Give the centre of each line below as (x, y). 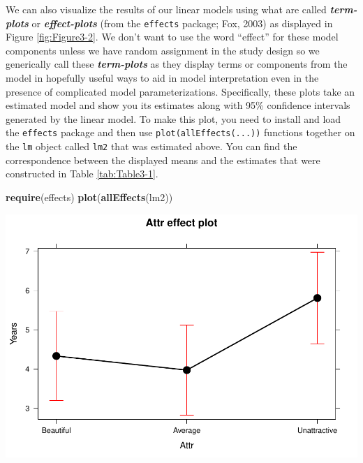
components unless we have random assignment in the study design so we (163, 50)
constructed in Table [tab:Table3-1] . (82, 174)
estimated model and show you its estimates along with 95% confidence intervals (178, 105)
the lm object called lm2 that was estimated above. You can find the (151, 146)
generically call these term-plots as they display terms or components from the (177, 64)
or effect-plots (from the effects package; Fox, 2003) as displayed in (182, 23)
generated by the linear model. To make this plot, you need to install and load (173, 118)
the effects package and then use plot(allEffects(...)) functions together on (180, 132)
